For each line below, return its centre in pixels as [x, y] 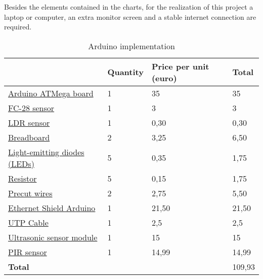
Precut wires [30, 193]
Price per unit [180, 66]
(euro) [164, 78]
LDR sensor [29, 122]
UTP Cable [28, 222]
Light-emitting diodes [46, 152]
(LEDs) [21, 163]
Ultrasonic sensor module [53, 237]
